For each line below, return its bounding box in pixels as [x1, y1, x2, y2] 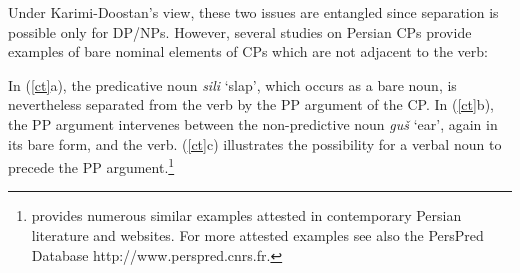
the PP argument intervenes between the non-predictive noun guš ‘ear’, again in [8, 113, 498, 134]
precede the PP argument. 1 [8, 154, 175, 177]
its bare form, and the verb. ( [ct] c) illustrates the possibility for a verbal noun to [8, 133, 502, 154]
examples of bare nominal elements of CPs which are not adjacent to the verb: [8, 41, 489, 62]
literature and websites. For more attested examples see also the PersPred [31, 225, 484, 245]
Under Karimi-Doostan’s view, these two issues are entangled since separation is [8, 2, 499, 22]
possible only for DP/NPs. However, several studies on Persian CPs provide [8, 21, 472, 42]
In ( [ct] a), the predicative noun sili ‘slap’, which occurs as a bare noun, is [8, 74, 457, 95]
